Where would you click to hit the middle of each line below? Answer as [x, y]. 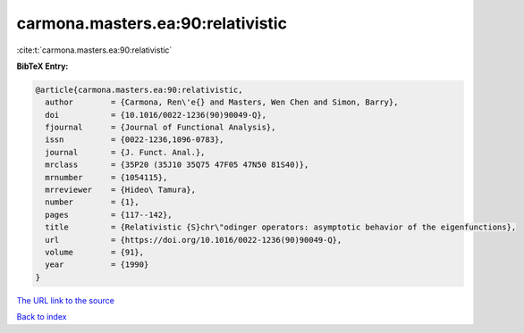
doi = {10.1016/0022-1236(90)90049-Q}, [156, 115]
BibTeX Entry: [42, 66]
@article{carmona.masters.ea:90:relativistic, [139, 90]
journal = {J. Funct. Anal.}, [125, 152]
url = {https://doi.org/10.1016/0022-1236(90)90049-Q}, [194, 240]
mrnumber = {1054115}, [106, 177]
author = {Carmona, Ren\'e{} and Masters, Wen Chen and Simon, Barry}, [222, 102]
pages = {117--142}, [109, 215]
